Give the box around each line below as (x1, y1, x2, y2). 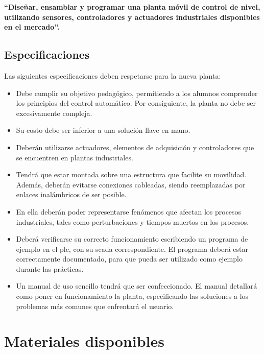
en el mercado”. (4, 21, 60, 32)
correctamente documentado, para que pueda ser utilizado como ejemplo (16, 253, 243, 264)
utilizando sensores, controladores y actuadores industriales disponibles (4, 11, 260, 22)
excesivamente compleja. (16, 107, 92, 118)
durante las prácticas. (16, 263, 84, 274)
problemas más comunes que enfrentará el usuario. (16, 300, 174, 311)
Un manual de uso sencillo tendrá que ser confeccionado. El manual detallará (16, 280, 257, 291)
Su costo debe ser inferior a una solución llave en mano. (16, 125, 190, 135)
